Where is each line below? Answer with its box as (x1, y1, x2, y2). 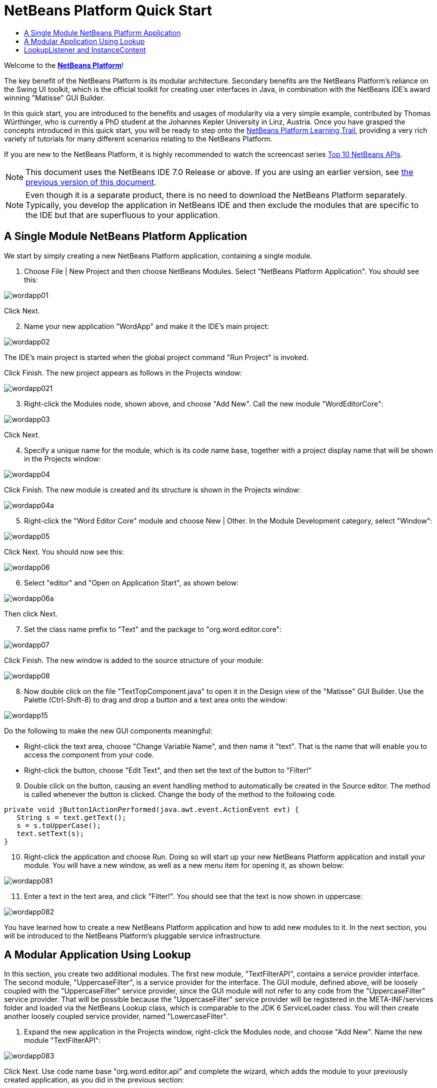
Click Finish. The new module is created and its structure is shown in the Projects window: (4, 485, 301, 494)
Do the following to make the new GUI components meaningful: (4, 726, 212, 735)
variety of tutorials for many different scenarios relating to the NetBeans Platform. (4, 134, 272, 143)
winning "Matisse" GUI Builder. (4, 93, 105, 102)
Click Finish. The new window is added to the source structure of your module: (4, 655, 263, 664)
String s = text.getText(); (16, 813, 126, 821)
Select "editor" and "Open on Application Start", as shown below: (24, 578, 239, 587)
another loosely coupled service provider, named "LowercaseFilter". (4, 1012, 228, 1021)
